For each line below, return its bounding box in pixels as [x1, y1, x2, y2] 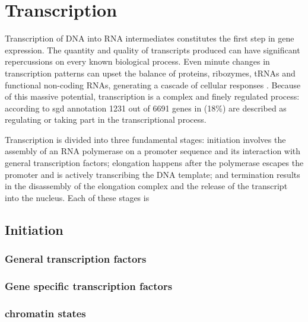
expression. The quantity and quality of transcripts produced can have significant [5, 43, 300, 56]
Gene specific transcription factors [5, 278, 173, 293]
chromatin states [5, 305, 86, 320]
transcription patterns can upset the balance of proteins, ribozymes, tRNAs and [5, 66, 296, 79]
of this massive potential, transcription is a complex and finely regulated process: [5, 90, 300, 103]
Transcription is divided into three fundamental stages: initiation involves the [5, 133, 286, 145]
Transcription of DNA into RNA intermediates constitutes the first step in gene [5, 32, 294, 44]
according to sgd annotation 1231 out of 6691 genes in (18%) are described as [5, 101, 287, 114]
